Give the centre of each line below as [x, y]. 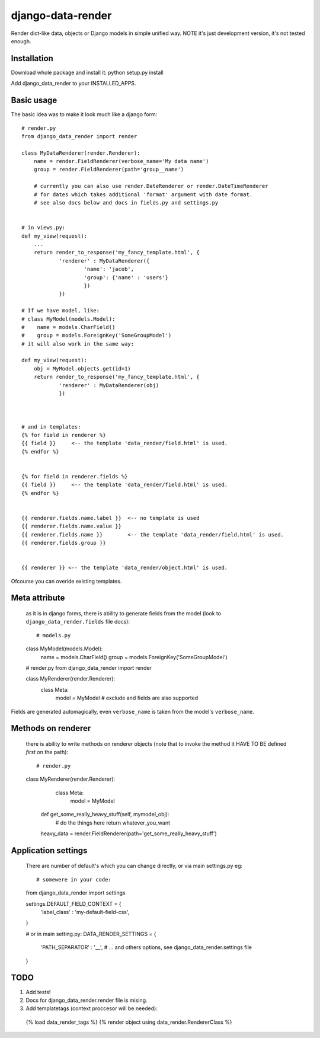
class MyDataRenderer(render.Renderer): [81, 153]
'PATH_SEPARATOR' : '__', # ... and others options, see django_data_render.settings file [146, 947]
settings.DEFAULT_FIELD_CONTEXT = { [73, 903]
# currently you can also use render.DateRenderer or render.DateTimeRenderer [151, 186]
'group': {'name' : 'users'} [126, 277]
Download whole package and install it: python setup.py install [87, 72]
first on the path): [47, 752]
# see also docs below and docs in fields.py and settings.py [126, 203]
